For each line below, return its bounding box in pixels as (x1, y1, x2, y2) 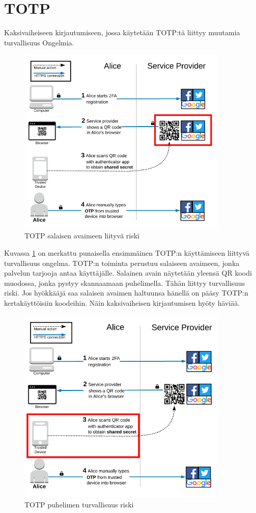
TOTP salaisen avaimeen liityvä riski (24, 230, 140, 241)
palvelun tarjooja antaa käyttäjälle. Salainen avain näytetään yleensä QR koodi (4, 267, 252, 278)
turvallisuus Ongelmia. (4, 37, 74, 47)
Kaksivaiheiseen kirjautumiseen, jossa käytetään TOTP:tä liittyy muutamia (4, 27, 240, 38)
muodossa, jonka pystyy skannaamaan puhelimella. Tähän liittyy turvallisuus (4, 277, 245, 288)
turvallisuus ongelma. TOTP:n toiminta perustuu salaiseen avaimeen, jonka (4, 257, 240, 268)
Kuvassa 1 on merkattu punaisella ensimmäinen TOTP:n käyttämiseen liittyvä (4, 247, 250, 258)
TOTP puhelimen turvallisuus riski (24, 499, 134, 509)
